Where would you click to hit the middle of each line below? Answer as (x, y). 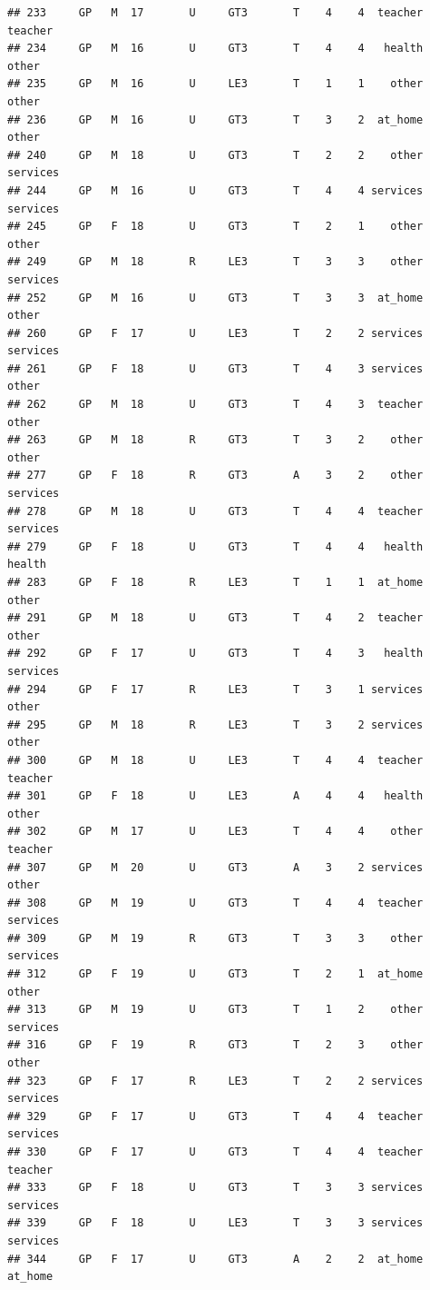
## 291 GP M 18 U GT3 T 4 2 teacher (215, 618)
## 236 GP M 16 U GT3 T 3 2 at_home (215, 119)
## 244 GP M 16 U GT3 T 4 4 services (215, 190)
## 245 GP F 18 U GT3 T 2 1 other (215, 227)
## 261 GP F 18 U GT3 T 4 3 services (215, 368)
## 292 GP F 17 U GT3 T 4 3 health (215, 654)
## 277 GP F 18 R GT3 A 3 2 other (215, 476)
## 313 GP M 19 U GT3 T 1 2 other (215, 1010)
